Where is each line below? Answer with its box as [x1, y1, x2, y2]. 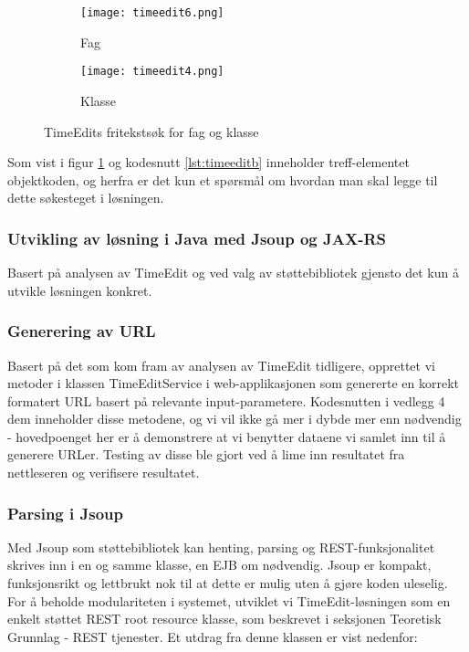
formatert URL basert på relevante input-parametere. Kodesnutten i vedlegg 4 [7, 391, 445, 410]
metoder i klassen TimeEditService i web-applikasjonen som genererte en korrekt [7, 373, 459, 393]
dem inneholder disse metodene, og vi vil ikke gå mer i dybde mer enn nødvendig [7, 409, 462, 428]
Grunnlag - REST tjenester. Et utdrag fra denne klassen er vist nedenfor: [7, 626, 418, 646]
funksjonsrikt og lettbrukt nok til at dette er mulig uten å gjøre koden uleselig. [7, 573, 448, 593]
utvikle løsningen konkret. [7, 280, 152, 300]
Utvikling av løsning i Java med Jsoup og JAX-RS [7, 226, 387, 249]
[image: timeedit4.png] [80, 65, 224, 79]
